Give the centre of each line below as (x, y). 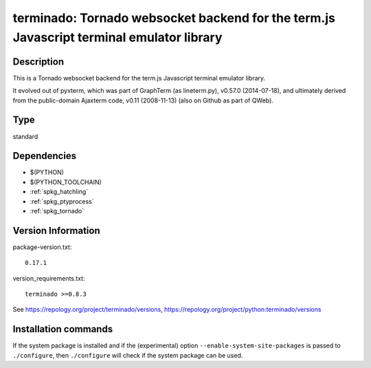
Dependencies (45, 156)
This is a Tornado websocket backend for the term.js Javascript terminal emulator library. (139, 78)
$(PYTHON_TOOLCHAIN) (66, 182)
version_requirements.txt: (49, 278)
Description (38, 62)
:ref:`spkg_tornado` (57, 211)
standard (25, 136)
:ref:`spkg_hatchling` (59, 192)
